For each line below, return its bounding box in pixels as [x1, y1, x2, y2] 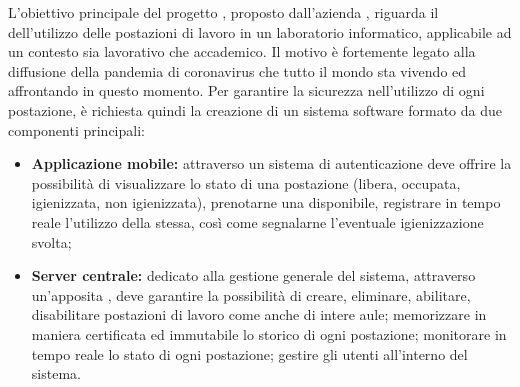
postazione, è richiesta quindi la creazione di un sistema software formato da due [8, 99, 503, 120]
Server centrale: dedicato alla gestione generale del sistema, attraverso [31, 265, 476, 286]
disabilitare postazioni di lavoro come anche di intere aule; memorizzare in [31, 304, 487, 325]
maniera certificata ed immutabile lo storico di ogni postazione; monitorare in [31, 323, 507, 344]
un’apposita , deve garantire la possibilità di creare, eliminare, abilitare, [31, 284, 471, 305]
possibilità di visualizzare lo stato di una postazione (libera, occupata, [31, 172, 461, 193]
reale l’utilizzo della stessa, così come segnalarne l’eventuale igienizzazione [31, 211, 484, 232]
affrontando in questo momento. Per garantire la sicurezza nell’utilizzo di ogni [8, 80, 485, 101]
